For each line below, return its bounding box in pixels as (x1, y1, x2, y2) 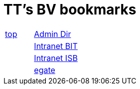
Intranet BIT (34, 40, 78, 51)
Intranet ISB (34, 52, 78, 63)
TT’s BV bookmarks (3, 1, 137, 18)
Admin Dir (34, 28, 71, 39)
